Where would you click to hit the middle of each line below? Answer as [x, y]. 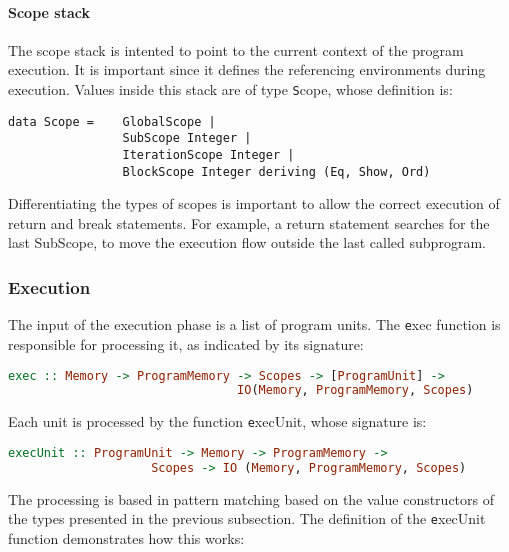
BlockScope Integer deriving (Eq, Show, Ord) [276, 171]
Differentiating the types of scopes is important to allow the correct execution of [254, 203]
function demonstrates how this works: [126, 537]
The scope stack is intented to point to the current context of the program [236, 49]
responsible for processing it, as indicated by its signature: [186, 343]
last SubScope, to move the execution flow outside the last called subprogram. [247, 242]
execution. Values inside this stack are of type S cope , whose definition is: [230, 88]
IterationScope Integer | [208, 154]
